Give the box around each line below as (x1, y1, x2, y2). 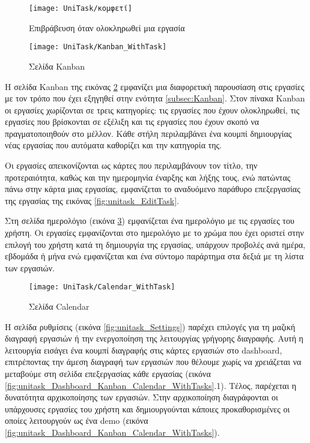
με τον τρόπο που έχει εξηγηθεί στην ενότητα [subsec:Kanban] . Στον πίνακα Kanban (5, 92, 305, 104)
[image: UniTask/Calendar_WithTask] (29, 283, 175, 292)
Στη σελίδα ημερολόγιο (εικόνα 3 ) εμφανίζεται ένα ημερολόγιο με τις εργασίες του (5, 214, 294, 227)
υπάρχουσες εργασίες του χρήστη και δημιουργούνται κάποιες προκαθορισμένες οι (5, 402, 290, 415)
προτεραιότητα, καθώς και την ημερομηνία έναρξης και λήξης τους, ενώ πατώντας (5, 170, 291, 183)
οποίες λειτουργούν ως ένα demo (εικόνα (5, 414, 148, 427)
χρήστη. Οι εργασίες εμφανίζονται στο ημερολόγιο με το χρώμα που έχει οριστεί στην (5, 226, 304, 239)
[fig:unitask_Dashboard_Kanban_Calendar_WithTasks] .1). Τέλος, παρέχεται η (5, 379, 297, 391)
